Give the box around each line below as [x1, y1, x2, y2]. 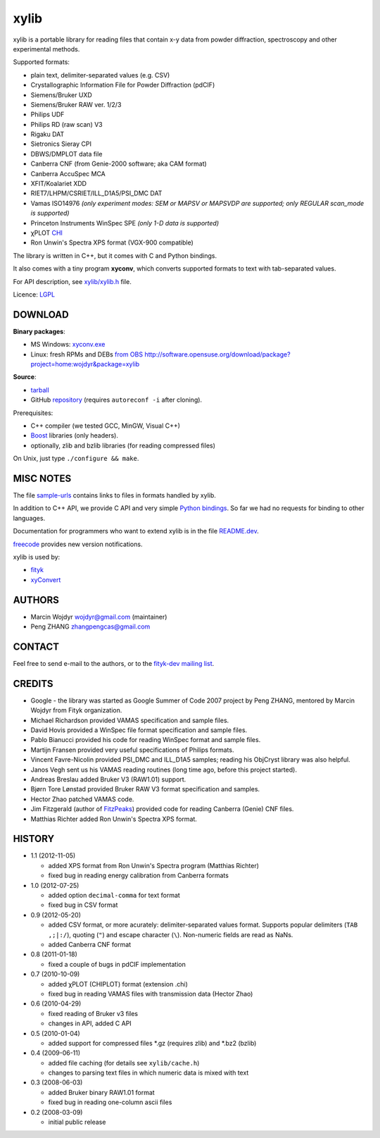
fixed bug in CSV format [48, 901, 118, 909]
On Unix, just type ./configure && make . [13, 454, 139, 463]
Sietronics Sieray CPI [30, 140, 91, 148]
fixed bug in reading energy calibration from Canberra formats [48, 871, 229, 880]
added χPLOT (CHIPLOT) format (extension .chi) [48, 979, 188, 988]
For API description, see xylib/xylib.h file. [13, 277, 132, 285]
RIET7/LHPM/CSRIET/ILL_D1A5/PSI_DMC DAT [30, 189, 163, 197]
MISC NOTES [13, 472, 72, 484]
